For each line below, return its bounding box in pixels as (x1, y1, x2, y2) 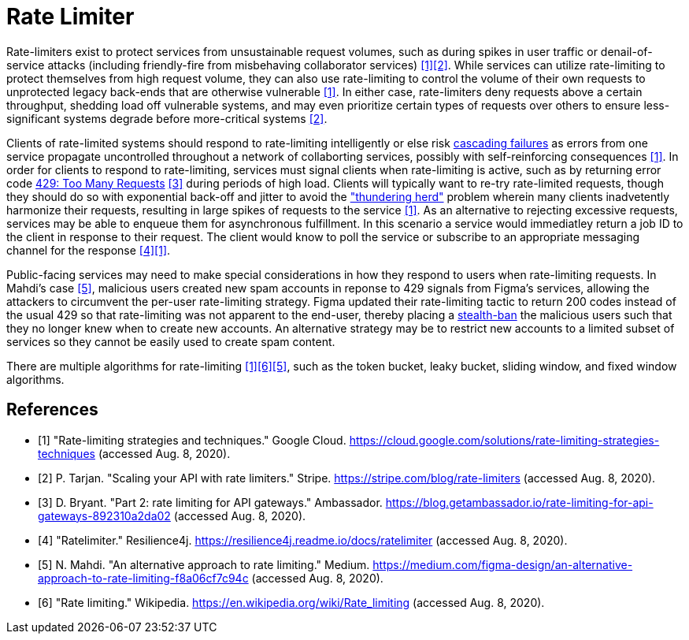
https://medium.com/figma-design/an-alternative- (372, 557, 633, 571)
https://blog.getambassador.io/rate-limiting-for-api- (385, 495, 654, 509)
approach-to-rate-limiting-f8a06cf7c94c (38, 571, 249, 585)
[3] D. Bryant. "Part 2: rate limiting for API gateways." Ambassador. (38, 495, 383, 509)
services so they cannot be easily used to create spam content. (6, 334, 335, 348)
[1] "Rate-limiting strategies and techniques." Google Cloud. (38, 433, 346, 447)
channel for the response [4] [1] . (6, 243, 171, 257)
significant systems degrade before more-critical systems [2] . (6, 111, 328, 125)
